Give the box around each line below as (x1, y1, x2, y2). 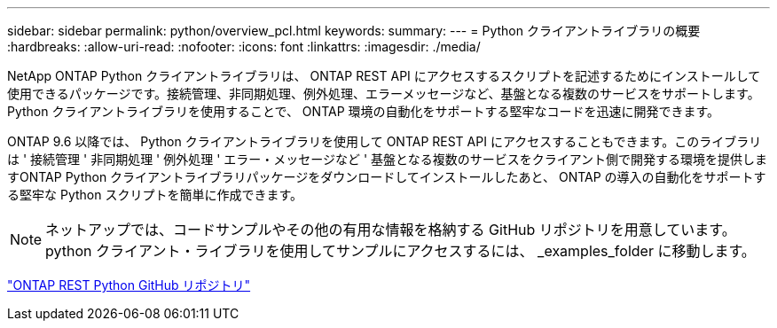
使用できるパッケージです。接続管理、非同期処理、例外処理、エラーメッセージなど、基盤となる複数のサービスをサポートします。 (7, 86, 760, 101)
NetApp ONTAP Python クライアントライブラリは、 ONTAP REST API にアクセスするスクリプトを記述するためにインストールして (7, 68, 761, 83)
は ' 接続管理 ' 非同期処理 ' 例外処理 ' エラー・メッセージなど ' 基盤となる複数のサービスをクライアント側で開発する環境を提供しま (7, 152, 768, 167)
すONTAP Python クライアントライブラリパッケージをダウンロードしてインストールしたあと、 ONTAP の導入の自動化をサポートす (7, 169, 766, 184)
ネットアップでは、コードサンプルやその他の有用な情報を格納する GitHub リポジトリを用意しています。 (45, 221, 736, 238)
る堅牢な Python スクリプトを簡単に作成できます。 (7, 187, 303, 202)
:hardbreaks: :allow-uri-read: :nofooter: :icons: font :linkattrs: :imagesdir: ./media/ (7, 39, 481, 54)
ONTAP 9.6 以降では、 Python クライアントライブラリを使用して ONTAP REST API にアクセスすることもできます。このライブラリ (7, 134, 762, 149)
